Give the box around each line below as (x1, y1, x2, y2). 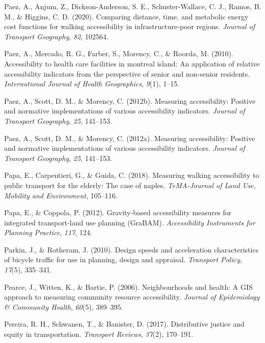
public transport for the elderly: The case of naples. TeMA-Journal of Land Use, (4, 179, 256, 190)
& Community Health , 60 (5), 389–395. (4, 301, 123, 312)
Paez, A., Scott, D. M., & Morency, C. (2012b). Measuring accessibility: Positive (4, 95, 256, 106)
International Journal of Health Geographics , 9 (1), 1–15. (4, 78, 180, 89)
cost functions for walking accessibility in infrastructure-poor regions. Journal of (4, 21, 255, 32)
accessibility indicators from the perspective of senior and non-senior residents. (4, 68, 250, 79)
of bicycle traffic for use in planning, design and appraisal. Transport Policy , (4, 254, 242, 265)
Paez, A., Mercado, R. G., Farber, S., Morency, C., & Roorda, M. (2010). (4, 48, 233, 59)
